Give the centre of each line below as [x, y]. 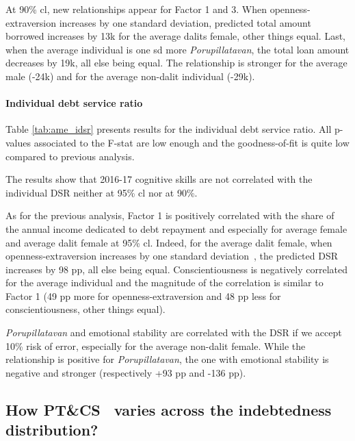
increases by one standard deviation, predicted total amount [185, 22]
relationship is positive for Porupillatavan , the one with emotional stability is [167, 359]
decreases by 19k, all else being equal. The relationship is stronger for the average [176, 63]
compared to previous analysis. [70, 156]
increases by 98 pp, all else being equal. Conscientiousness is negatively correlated [177, 269]
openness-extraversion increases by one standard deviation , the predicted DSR [172, 256]
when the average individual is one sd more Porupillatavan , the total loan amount [177, 49]
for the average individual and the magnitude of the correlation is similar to [165, 282]
